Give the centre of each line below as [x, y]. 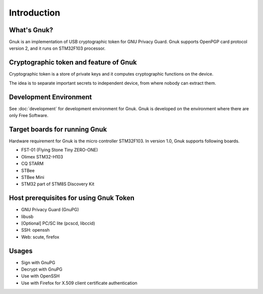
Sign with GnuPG [38, 262]
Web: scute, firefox [40, 237]
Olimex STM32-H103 [42, 157]
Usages [21, 251]
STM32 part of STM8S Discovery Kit [58, 184]
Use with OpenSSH [40, 276]
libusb [27, 216]
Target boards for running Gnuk [58, 129]
